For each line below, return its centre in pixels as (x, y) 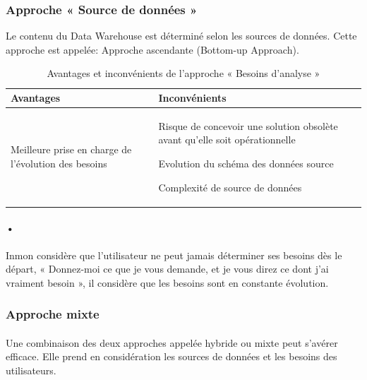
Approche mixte (53, 314)
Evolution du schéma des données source (246, 164)
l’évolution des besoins (59, 164)
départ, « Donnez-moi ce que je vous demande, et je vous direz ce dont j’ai (167, 269)
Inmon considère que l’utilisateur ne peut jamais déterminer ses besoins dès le (174, 255)
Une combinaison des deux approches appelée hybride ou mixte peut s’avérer (172, 342)
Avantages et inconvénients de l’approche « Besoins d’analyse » (183, 73)
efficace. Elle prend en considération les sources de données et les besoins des (172, 356)
